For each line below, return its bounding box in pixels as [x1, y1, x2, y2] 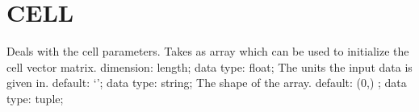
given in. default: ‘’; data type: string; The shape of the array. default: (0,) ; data [6, 74, 407, 91]
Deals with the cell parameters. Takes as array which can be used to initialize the [6, 43, 409, 60]
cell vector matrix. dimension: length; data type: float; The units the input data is [6, 58, 413, 75]
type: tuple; [6, 89, 64, 106]
